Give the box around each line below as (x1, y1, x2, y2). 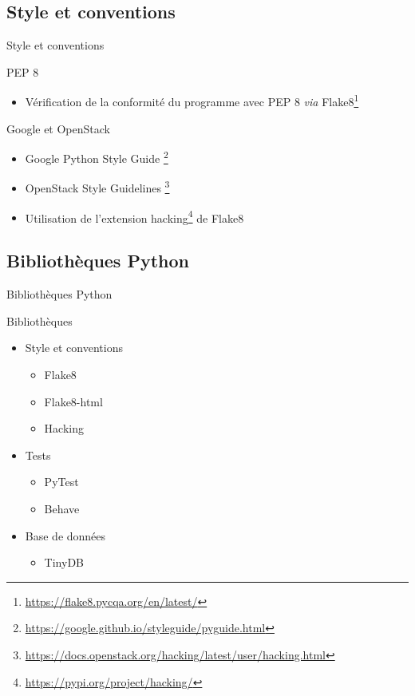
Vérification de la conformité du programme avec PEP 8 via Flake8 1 (25, 91, 359, 110)
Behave (44, 500, 80, 516)
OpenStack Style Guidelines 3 (25, 177, 170, 196)
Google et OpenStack (6, 120, 110, 136)
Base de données (25, 527, 106, 544)
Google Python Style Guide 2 (25, 148, 168, 166)
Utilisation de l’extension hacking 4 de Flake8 (25, 207, 244, 226)
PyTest (44, 473, 79, 490)
